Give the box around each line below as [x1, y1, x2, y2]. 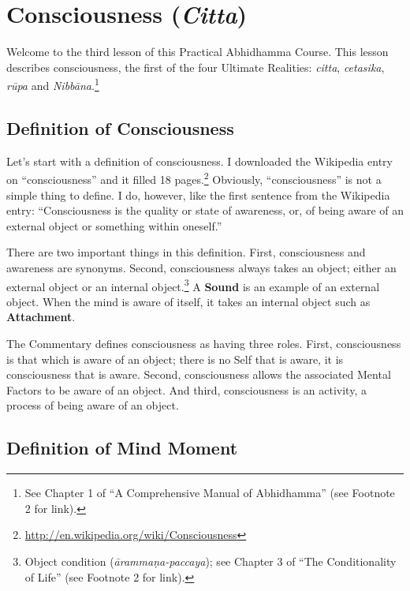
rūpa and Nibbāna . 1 [6, 75, 99, 93]
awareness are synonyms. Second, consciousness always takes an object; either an [6, 259, 397, 275]
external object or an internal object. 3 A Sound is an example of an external [6, 275, 380, 294]
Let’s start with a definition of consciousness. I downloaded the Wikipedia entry [6, 152, 393, 169]
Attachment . [6, 309, 76, 325]
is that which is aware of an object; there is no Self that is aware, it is [6, 350, 344, 367]
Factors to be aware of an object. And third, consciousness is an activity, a [6, 381, 367, 398]
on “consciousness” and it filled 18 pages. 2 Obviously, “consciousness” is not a [6, 169, 382, 188]
